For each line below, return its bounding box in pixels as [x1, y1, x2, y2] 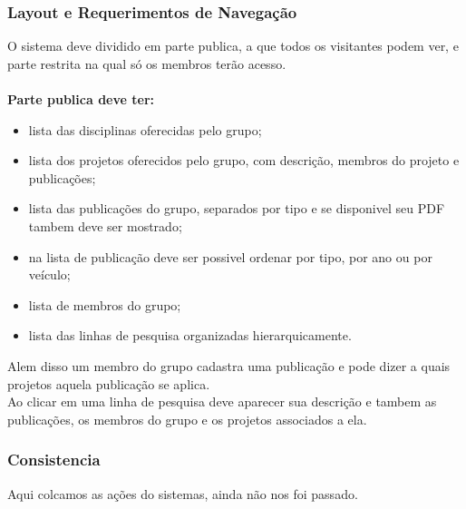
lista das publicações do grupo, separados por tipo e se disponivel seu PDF [28, 199, 445, 218]
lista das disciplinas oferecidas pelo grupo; [28, 120, 262, 139]
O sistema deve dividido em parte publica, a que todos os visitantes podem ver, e [7, 36, 459, 55]
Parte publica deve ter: [7, 90, 154, 108]
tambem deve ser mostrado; [28, 216, 182, 235]
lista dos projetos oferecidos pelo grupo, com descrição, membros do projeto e [28, 151, 460, 170]
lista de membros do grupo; [28, 295, 181, 314]
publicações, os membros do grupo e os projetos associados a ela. [7, 409, 367, 428]
